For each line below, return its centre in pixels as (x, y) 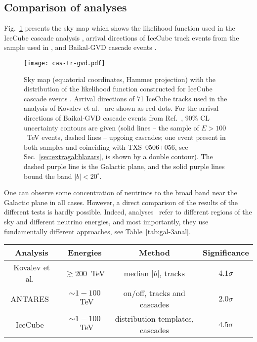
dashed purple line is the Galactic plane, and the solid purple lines (124, 166)
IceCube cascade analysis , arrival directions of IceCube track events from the (122, 37)
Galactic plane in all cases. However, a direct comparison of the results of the (121, 202)
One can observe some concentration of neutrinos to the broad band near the (121, 192)
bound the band (48, 176)
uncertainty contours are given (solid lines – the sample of (111, 127)
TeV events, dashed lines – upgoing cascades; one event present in (126, 137)
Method (154, 253)
